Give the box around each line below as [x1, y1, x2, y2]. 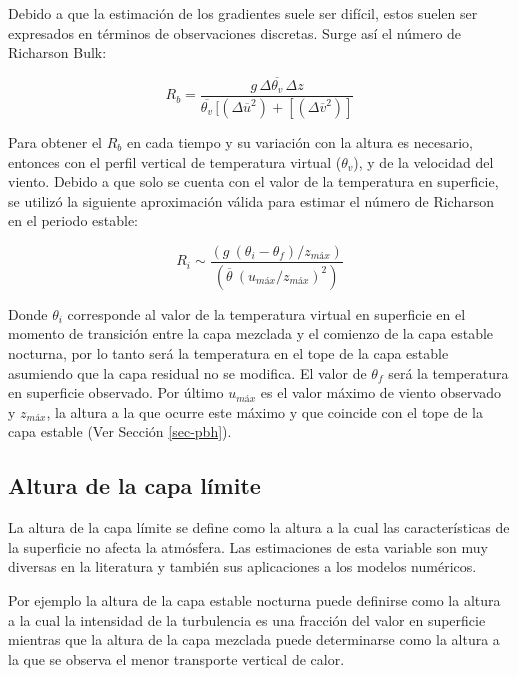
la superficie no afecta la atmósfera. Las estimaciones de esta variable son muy [8, 536, 488, 557]
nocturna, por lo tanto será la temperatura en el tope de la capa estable [8, 342, 449, 363]
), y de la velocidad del [353, 151, 494, 172]
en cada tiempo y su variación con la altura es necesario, [126, 131, 473, 152]
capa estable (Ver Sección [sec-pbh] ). [8, 421, 232, 442]
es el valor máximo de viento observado [260, 382, 501, 403]
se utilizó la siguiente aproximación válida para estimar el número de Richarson [8, 190, 495, 211]
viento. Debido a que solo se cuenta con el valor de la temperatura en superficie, [8, 171, 499, 192]
